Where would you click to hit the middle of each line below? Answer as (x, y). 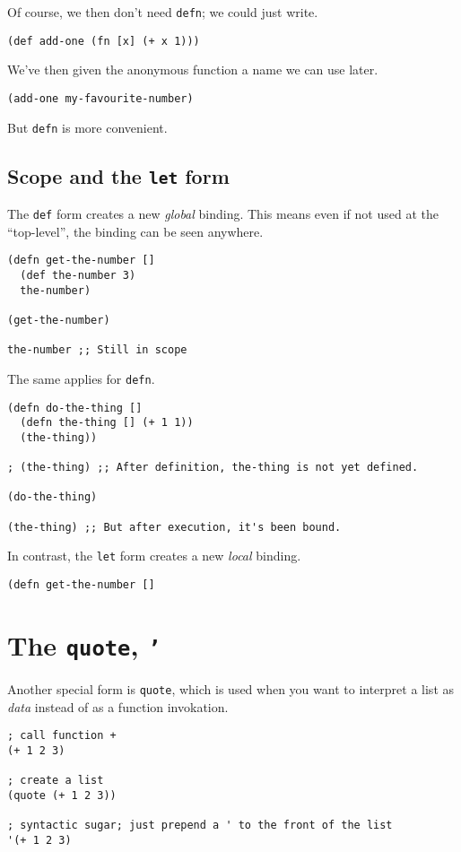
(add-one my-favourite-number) (100, 98)
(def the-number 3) (78, 275)
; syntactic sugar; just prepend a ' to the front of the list (200, 826)
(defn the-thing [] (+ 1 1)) (107, 423)
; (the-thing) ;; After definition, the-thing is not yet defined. (213, 468)
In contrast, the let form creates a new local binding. (154, 556)
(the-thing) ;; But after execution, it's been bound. (174, 527)
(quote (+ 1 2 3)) (62, 795)
